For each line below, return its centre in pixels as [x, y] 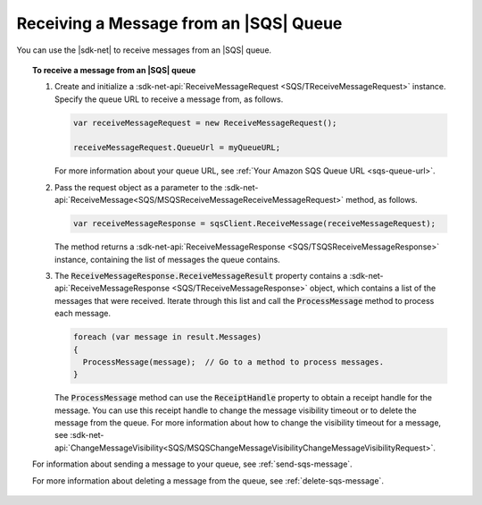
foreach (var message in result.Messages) [167, 337]
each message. [83, 314]
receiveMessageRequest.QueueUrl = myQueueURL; [177, 148]
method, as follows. [382, 200]
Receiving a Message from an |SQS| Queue [179, 23]
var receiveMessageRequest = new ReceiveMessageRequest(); [205, 122]
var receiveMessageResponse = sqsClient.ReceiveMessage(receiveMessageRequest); [254, 224]
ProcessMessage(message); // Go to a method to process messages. [233, 362]
